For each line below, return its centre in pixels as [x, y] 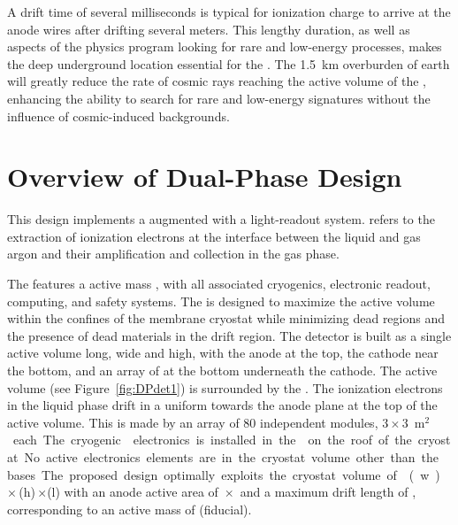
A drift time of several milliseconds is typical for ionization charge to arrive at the [229, 12]
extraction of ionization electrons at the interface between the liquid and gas [214, 236]
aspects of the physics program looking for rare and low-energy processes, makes [225, 46]
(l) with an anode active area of [133, 492]
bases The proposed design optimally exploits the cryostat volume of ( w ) [224, 474]
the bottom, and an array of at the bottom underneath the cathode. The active [222, 371]
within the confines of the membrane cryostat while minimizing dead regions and [226, 318]
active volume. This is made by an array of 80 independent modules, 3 [198, 422]
